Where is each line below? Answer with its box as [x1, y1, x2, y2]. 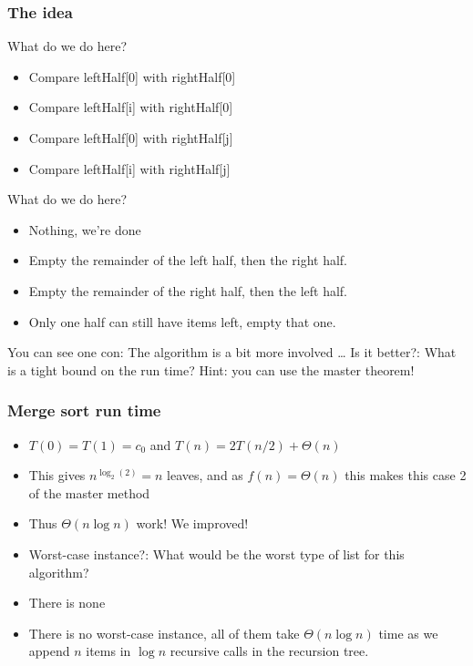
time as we [378, 623, 438, 642]
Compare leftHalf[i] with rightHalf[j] [28, 159, 231, 178]
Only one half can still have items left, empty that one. [28, 312, 336, 331]
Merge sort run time [7, 399, 161, 422]
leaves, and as [167, 466, 243, 485]
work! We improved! [136, 514, 249, 533]
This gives [28, 466, 86, 485]
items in [86, 641, 131, 661]
